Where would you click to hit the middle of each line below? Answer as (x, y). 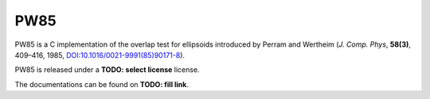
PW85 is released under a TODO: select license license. (107, 70)
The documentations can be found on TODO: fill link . (102, 84)
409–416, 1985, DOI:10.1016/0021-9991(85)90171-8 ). (100, 55)
